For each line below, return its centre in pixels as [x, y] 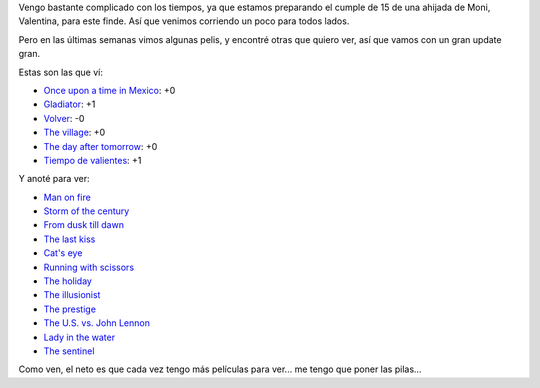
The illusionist [72, 295]
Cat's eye [63, 253]
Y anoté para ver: [54, 179]
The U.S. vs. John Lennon [96, 323]
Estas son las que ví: [61, 72]
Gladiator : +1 [69, 104]
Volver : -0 [64, 118]
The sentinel [69, 351]
